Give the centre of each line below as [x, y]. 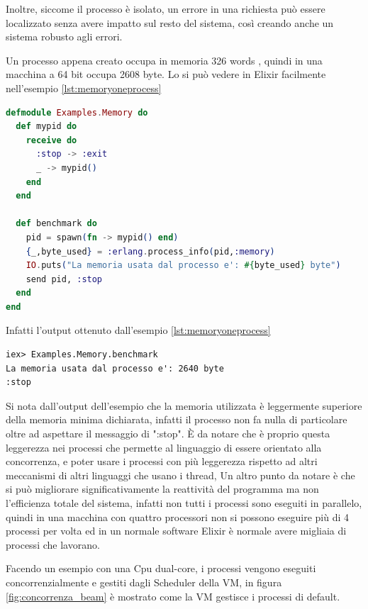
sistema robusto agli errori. [64, 37]
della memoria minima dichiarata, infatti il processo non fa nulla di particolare [177, 419]
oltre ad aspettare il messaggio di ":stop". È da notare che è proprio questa [168, 434]
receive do [51, 140]
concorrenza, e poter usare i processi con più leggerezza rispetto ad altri [162, 461]
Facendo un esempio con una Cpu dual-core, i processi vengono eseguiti [161, 568]
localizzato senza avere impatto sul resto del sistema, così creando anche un [170, 22]
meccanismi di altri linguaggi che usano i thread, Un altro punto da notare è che [180, 475]
